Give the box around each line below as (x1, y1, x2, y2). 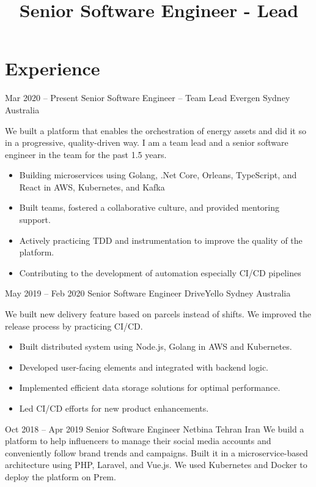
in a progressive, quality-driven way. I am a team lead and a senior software (5, 136, 288, 149)
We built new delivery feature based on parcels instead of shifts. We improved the (5, 308, 312, 320)
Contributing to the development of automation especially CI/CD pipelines (19, 266, 301, 279)
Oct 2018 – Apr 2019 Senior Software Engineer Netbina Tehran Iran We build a (5, 422, 304, 435)
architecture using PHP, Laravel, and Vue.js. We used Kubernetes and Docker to (5, 458, 307, 471)
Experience (5, 56, 100, 81)
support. (19, 213, 51, 226)
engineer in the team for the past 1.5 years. (5, 148, 167, 160)
